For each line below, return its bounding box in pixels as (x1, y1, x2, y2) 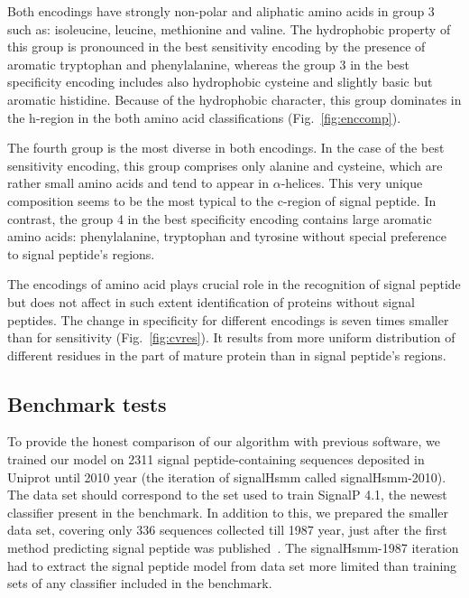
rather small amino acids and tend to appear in (7, 173, 270, 192)
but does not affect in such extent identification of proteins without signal (7, 292, 415, 311)
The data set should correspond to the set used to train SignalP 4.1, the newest (7, 485, 447, 504)
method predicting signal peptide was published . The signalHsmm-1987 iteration (7, 538, 459, 557)
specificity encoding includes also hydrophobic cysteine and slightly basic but (7, 72, 433, 91)
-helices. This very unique (280, 173, 423, 192)
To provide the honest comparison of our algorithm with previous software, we (7, 432, 441, 451)
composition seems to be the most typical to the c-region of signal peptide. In (7, 191, 437, 210)
